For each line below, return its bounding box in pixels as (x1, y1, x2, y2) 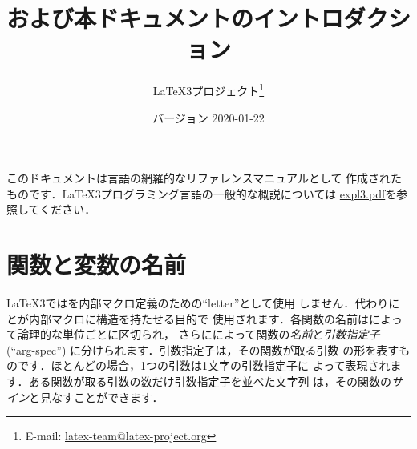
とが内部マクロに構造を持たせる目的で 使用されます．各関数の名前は (6, 310, 370, 327)
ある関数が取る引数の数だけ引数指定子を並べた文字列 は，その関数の (28, 373, 392, 390)
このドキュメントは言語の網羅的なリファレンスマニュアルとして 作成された (6, 170, 403, 186)
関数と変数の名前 (6, 248, 187, 281)
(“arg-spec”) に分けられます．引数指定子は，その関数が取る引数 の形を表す (6, 341, 399, 358)
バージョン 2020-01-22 (152, 109, 265, 126)
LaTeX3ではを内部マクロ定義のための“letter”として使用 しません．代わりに (6, 295, 400, 311)
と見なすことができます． (29, 388, 164, 405)
